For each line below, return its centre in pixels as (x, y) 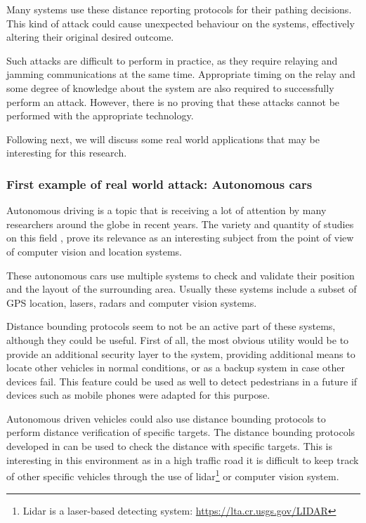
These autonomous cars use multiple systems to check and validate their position (181, 275)
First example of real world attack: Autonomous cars (159, 184)
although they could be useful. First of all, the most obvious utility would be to (178, 339)
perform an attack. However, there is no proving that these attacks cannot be (173, 101)
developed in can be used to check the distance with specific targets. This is (170, 446)
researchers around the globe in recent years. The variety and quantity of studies (180, 224)
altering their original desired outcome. (90, 37)
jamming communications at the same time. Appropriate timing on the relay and (181, 74)
